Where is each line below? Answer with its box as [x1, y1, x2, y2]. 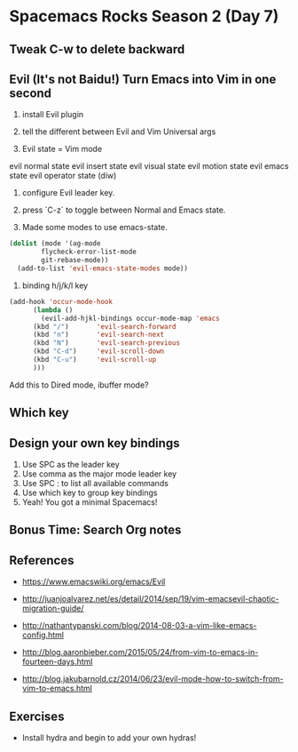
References [9, 553, 74, 568]
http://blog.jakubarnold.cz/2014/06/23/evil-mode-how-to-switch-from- [21, 674, 284, 684]
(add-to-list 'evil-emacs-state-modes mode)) [17, 264, 189, 273]
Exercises [9, 708, 65, 724]
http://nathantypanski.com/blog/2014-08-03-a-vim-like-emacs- [21, 620, 257, 631]
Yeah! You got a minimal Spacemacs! [21, 496, 158, 508]
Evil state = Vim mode [21, 144, 103, 155]
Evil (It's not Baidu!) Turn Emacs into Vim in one [9, 71, 277, 86]
